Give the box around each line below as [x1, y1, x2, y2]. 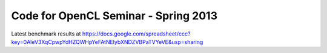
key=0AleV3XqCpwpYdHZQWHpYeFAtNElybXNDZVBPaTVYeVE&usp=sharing [11, 38, 203, 45]
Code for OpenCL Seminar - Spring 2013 [11, 9, 218, 22]
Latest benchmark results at [11, 30, 81, 37]
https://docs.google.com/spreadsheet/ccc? [82, 30, 191, 37]
